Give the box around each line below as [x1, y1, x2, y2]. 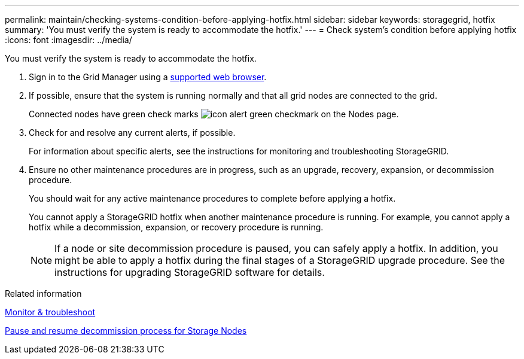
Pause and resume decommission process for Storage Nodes [5, 325, 247, 336]
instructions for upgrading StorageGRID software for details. [54, 266, 325, 278]
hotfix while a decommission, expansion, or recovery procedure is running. [29, 222, 324, 232]
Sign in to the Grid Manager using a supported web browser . [29, 72, 267, 82]
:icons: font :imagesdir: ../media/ [5, 35, 132, 45]
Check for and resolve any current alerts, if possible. [29, 127, 236, 138]
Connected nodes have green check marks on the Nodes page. [29, 109, 399, 119]
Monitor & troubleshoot [5, 307, 96, 317]
